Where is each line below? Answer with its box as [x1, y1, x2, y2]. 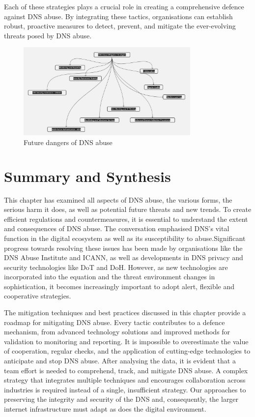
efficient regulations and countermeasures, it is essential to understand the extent [4, 213, 248, 224]
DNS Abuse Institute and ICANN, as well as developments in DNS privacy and [4, 252, 243, 263]
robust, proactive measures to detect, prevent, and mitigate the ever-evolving [4, 21, 236, 31]
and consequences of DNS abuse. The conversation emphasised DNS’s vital [4, 223, 229, 234]
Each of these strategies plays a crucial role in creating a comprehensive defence [4, 1, 244, 11]
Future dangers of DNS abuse [24, 137, 113, 147]
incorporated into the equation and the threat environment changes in [4, 271, 215, 282]
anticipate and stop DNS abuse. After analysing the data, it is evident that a [4, 356, 236, 366]
